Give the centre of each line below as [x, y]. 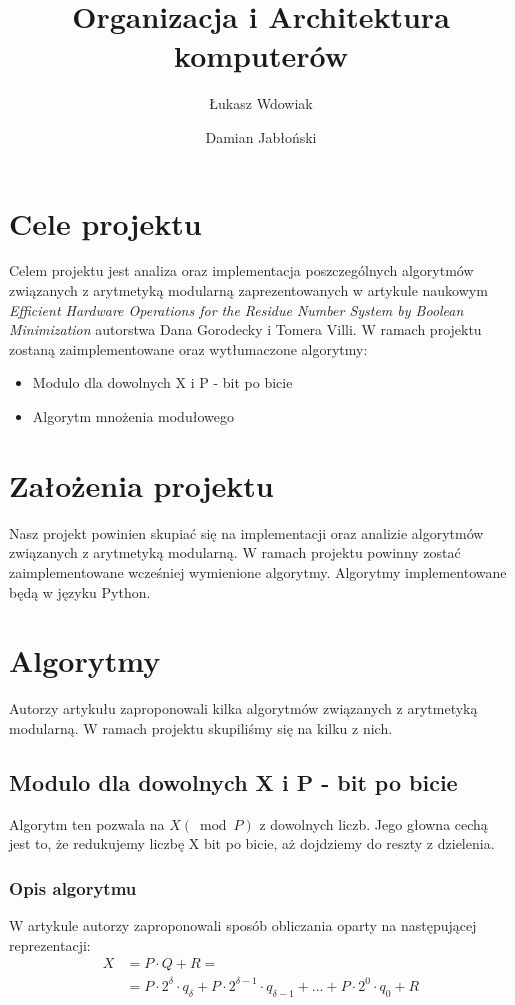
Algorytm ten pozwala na [87, 823]
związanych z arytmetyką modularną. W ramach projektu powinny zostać [235, 552]
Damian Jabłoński [261, 136]
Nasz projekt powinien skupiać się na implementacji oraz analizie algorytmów [246, 532]
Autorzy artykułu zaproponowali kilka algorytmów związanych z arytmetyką [243, 708]
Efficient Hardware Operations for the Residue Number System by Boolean [236, 309]
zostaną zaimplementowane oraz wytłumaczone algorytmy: [188, 348]
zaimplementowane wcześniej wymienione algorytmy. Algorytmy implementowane [258, 571]
